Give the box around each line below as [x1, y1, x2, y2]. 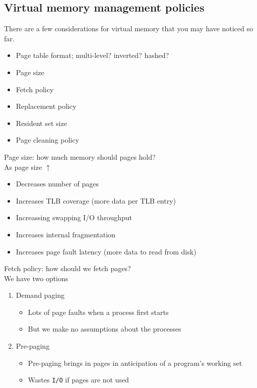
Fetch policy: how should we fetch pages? [4, 263, 131, 274]
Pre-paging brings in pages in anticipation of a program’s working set [28, 357, 242, 368]
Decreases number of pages [16, 178, 99, 189]
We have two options [4, 273, 69, 283]
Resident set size [16, 117, 67, 128]
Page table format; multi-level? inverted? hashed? [16, 50, 169, 60]
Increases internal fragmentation [16, 229, 115, 239]
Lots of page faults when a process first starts [28, 306, 169, 317]
